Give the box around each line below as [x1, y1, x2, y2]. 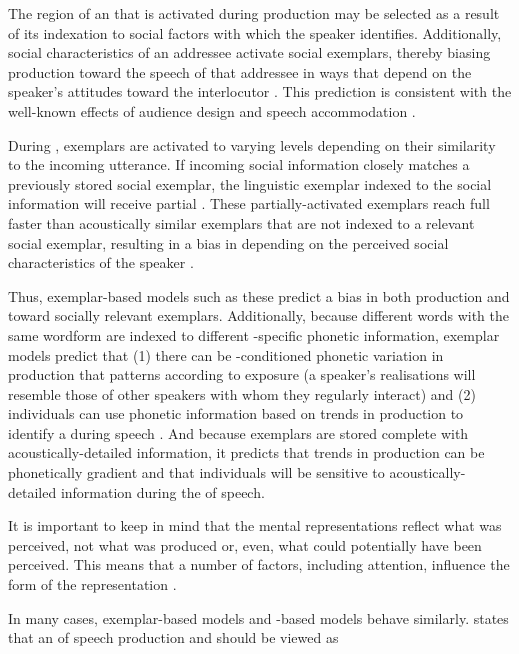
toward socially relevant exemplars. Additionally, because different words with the [8, 305, 510, 326]
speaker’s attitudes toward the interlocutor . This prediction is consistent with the [8, 81, 512, 102]
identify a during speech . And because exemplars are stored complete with [8, 422, 469, 443]
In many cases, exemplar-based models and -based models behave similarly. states [8, 607, 509, 628]
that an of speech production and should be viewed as [8, 627, 339, 648]
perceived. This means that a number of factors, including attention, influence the [8, 554, 510, 575]
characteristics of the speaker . [8, 252, 194, 273]
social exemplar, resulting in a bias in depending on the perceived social [8, 232, 449, 253]
